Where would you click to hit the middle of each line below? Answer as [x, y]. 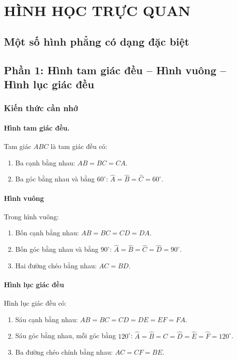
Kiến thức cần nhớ [41, 108]
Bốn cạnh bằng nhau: [47, 233]
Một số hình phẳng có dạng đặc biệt [97, 41]
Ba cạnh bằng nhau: [45, 162]
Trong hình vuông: [31, 216]
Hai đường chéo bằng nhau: [56, 265]
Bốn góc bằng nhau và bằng [57, 249]
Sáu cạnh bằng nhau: [46, 319]
